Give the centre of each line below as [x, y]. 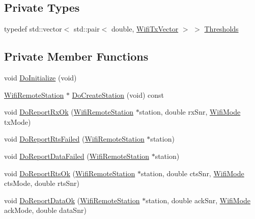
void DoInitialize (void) [40, 77]
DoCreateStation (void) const [118, 94]
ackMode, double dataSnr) [45, 210]
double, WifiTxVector [145, 29]
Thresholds [221, 29]
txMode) [18, 121]
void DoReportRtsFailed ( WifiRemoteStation [74, 139]
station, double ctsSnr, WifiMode [192, 173]
